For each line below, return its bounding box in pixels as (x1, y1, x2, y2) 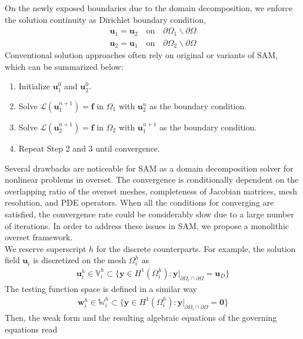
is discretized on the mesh (33, 254, 126, 266)
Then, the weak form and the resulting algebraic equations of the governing (5, 311, 277, 324)
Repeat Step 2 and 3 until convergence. (18, 142, 160, 154)
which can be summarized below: (5, 60, 124, 72)
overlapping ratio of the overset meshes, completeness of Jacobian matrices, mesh (5, 184, 298, 197)
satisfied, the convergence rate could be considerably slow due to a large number (5, 207, 294, 220)
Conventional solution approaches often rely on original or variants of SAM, (5, 49, 278, 61)
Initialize (18, 80, 51, 92)
